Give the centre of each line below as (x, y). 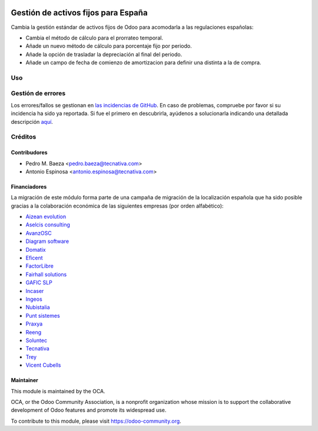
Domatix (36, 249)
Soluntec (36, 340)
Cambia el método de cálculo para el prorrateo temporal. (94, 38)
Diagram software (47, 241)
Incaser (35, 291)
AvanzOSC (39, 233)
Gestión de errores (38, 93)
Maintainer (24, 380)
